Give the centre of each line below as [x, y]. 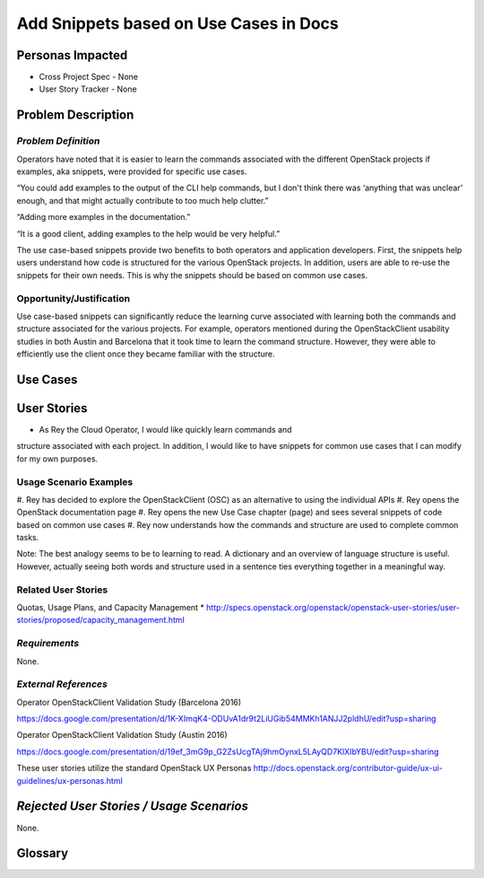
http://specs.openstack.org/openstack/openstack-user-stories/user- [333, 607]
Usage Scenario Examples [75, 482]
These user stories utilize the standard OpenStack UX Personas [134, 768]
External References [62, 684]
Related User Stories [62, 590]
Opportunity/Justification [73, 298]
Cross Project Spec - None [89, 77]
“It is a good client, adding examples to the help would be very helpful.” [148, 233]
